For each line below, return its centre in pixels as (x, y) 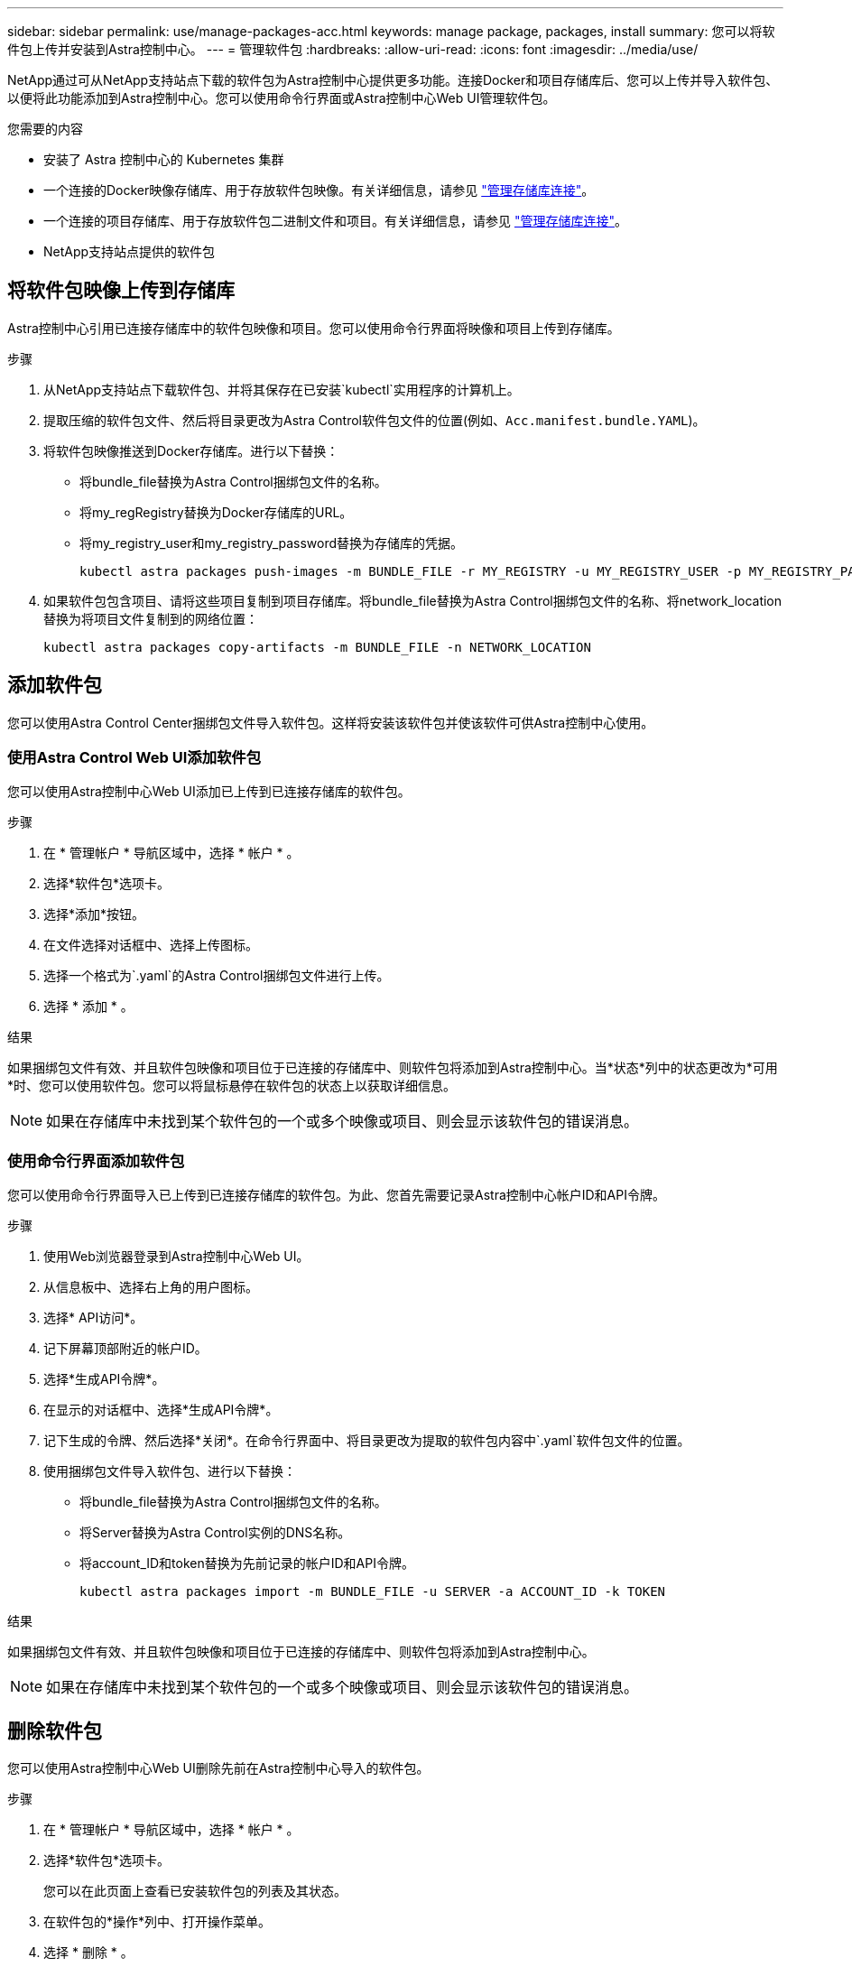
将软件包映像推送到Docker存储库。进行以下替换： (191, 450)
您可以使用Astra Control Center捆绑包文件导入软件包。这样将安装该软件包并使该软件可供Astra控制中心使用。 (331, 722)
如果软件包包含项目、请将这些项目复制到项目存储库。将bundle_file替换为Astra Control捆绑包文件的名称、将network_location (413, 600)
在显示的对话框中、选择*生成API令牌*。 (161, 1410)
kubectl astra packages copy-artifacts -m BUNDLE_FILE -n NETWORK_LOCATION (317, 647)
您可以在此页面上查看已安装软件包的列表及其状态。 (195, 1891)
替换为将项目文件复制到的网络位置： (151, 618)
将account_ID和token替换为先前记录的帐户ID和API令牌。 (247, 1563)
